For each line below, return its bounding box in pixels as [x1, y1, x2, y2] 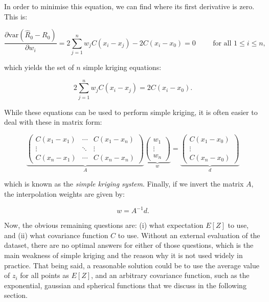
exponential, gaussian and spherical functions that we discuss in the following [4, 280, 246, 290]
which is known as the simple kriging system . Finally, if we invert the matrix [4, 178, 244, 189]
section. [4, 290, 28, 300]
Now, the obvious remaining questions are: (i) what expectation [4, 220, 204, 230]
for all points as [20, 270, 69, 281]
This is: [4, 11, 28, 21]
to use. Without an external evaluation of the [118, 229, 260, 240]
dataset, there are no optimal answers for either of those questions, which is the [4, 240, 254, 250]
